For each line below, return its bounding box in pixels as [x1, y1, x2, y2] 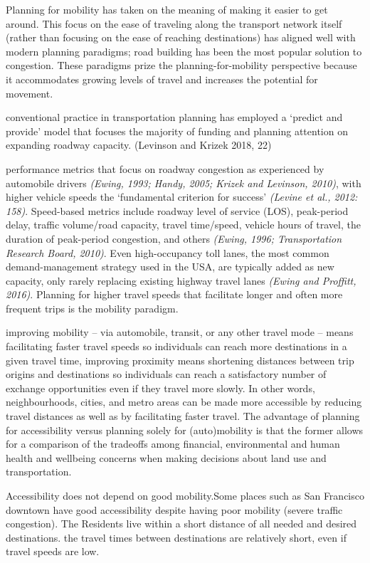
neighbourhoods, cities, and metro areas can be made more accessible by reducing [6, 394, 362, 409]
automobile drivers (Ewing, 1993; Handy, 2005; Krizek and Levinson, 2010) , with [6, 175, 361, 190]
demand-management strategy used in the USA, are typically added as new [6, 259, 334, 274]
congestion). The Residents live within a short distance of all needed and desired [6, 516, 357, 531]
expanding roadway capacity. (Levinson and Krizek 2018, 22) [6, 137, 272, 152]
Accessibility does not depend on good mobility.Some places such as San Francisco [6, 488, 364, 503]
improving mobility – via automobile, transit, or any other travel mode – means [6, 325, 354, 340]
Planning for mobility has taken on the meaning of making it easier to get [6, 2, 328, 16]
